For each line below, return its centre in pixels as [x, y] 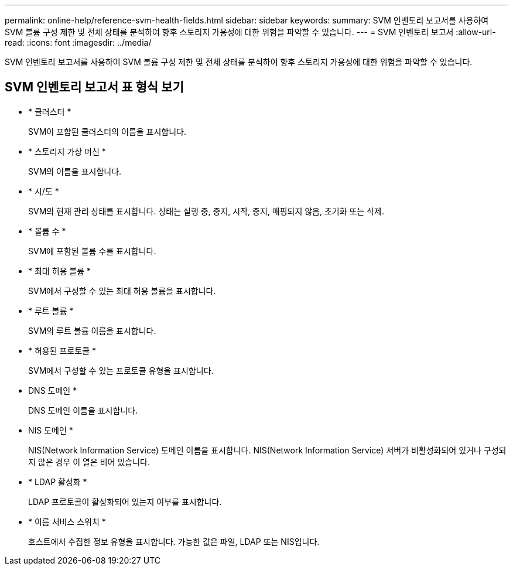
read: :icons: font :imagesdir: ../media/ [78, 42]
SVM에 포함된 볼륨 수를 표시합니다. [92, 251]
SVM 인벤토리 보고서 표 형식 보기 [94, 87]
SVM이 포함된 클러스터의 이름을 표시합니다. [107, 131]
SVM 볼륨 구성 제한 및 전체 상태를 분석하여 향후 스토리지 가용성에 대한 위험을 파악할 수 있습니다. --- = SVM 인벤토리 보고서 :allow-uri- [250, 32]
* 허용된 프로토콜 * [62, 350]
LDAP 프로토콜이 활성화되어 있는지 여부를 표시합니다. [125, 501]
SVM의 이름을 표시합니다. [75, 171]
